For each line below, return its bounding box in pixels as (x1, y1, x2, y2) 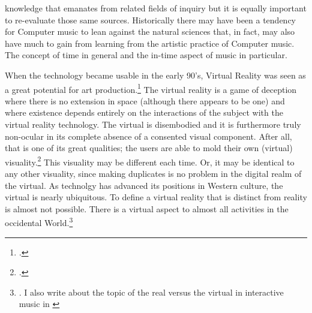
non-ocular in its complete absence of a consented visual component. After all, (5, 130, 292, 142)
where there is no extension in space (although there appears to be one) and (5, 94, 285, 107)
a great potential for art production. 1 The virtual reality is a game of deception (5, 81, 297, 95)
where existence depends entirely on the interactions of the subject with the (5, 106, 283, 119)
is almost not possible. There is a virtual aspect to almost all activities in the (5, 202, 289, 215)
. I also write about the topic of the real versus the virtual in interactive (19, 285, 284, 298)
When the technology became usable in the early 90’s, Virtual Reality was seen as (5, 68, 306, 81)
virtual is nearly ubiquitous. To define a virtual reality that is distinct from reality (5, 191, 307, 203)
